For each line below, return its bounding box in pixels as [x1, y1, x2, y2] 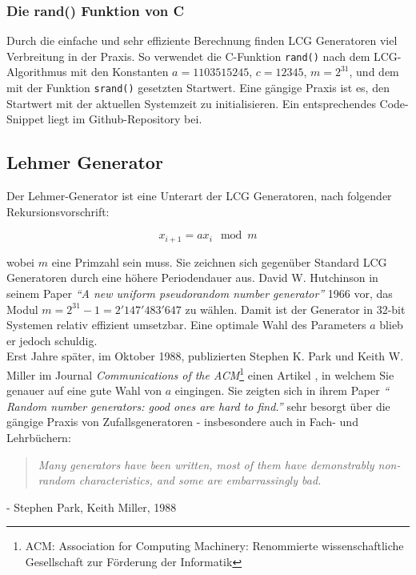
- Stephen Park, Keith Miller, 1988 [6, 498, 177, 515]
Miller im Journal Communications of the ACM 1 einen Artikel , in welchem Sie [6, 364, 394, 383]
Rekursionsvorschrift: [6, 203, 110, 219]
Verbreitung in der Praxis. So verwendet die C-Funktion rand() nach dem [6, 47, 370, 64]
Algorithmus [6, 63, 67, 80]
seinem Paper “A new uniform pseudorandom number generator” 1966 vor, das [6, 284, 393, 301]
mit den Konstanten [70, 63, 169, 80]
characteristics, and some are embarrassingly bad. [78, 472, 322, 489]
